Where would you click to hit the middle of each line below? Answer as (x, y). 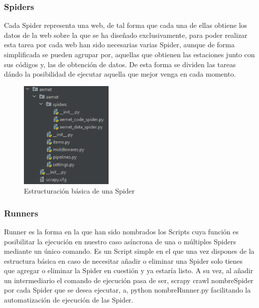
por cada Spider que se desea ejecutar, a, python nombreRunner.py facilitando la (128, 290)
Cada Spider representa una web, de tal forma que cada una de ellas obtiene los (126, 25)
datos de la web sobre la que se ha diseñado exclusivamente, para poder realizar (126, 35)
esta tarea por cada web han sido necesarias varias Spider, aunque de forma (119, 45)
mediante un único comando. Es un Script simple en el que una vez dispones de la (129, 251)
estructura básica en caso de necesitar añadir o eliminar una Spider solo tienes (124, 260)
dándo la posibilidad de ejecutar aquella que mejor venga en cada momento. (120, 74)
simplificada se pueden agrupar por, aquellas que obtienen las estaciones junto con (129, 54)
